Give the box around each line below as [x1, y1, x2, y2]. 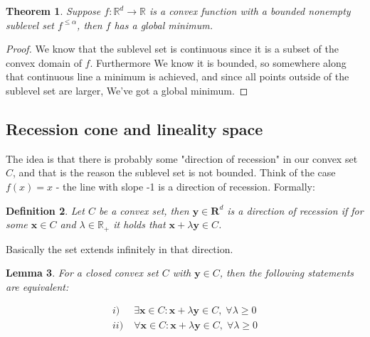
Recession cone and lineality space [6, 117, 263, 139]
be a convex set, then [98, 203, 189, 218]
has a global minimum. [114, 17, 213, 32]
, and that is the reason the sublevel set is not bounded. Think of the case [13, 165, 336, 180]
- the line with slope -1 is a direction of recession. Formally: [55, 178, 315, 193]
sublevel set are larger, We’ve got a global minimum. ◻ [6, 82, 248, 97]
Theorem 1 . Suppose [6, 4, 101, 18]
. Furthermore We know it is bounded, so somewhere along [90, 55, 347, 70]
